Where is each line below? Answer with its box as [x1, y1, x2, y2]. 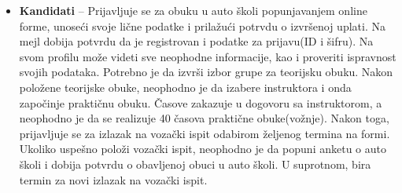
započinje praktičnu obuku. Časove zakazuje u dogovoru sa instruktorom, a [19, 94, 382, 111]
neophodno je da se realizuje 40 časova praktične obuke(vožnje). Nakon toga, [19, 110, 389, 126]
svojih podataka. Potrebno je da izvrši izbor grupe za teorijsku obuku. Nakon [19, 64, 393, 80]
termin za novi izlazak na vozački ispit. [19, 171, 208, 188]
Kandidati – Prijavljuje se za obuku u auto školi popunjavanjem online [19, 2, 367, 18]
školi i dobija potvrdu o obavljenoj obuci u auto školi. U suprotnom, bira [19, 155, 371, 172]
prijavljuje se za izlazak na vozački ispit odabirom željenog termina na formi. [19, 125, 390, 141]
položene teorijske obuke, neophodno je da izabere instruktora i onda [19, 78, 352, 95]
